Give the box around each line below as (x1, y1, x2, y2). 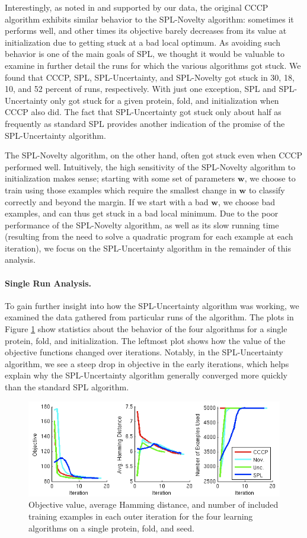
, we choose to (244, 172, 296, 184)
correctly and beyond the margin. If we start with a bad (5, 195, 209, 208)
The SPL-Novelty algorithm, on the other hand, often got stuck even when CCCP (5, 149, 303, 161)
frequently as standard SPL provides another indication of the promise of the (5, 117, 285, 129)
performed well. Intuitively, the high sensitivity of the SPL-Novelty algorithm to (5, 160, 296, 173)
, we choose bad (218, 195, 276, 208)
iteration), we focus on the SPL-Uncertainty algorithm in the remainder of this (5, 241, 291, 254)
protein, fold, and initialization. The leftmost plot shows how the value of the (5, 334, 286, 346)
